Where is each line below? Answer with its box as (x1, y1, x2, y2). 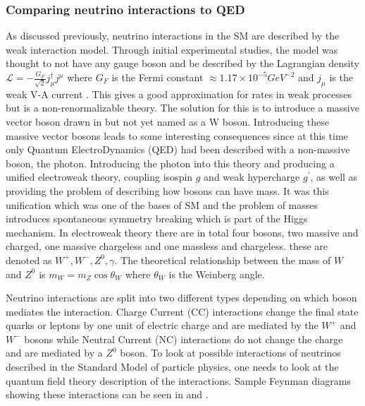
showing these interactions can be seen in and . (6, 387, 209, 402)
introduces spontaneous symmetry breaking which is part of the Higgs (6, 211, 308, 226)
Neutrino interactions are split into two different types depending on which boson (6, 290, 357, 305)
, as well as (310, 169, 358, 184)
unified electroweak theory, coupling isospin (6, 169, 193, 184)
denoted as (6, 252, 52, 267)
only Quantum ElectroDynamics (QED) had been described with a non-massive (6, 142, 350, 157)
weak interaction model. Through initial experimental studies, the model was (6, 42, 338, 56)
